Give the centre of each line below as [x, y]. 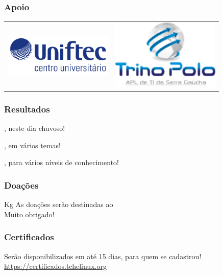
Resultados [27, 109]
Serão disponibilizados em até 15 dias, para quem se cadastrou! [103, 256]
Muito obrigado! [29, 214]
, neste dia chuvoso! [35, 128]
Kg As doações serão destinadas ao [59, 204]
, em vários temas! [32, 145]
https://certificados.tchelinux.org [55, 266]
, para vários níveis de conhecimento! [61, 162]
